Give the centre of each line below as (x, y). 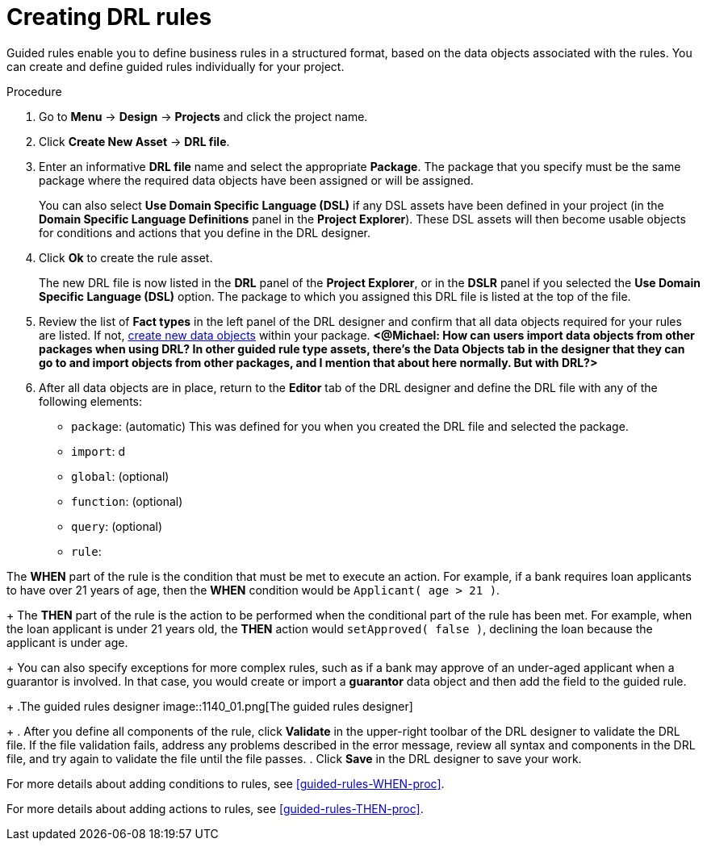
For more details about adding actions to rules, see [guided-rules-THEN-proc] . (215, 808)
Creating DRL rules (109, 17)
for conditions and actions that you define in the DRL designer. (205, 232)
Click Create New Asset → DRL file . (134, 141)
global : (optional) (120, 476)
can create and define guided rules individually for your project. (176, 66)
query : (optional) (117, 526)
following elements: (91, 401)
